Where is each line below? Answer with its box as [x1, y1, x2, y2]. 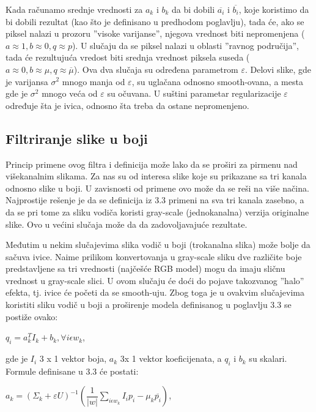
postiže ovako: [6, 310, 58, 323]
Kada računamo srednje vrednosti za [6, 3, 143, 15]
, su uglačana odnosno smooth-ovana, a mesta [131, 75, 303, 88]
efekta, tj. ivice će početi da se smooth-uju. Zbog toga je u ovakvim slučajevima [6, 286, 305, 299]
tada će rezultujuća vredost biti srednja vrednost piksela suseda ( [6, 51, 250, 64]
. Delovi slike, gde [244, 62, 311, 75]
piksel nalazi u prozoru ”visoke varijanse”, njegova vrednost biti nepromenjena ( [6, 27, 305, 40]
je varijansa [6, 75, 48, 88]
